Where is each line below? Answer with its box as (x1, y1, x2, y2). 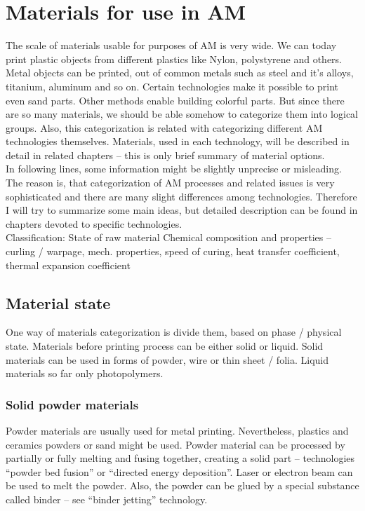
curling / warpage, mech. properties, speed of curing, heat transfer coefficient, (6, 244, 340, 259)
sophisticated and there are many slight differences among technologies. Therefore (6, 189, 357, 203)
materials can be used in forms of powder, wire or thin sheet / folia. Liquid (6, 352, 328, 367)
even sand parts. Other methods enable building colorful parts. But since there (6, 93, 345, 107)
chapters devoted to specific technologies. (6, 216, 182, 231)
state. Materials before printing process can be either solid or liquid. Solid (6, 339, 324, 353)
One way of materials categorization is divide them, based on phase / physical (6, 325, 342, 339)
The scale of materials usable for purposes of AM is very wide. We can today (6, 38, 337, 53)
